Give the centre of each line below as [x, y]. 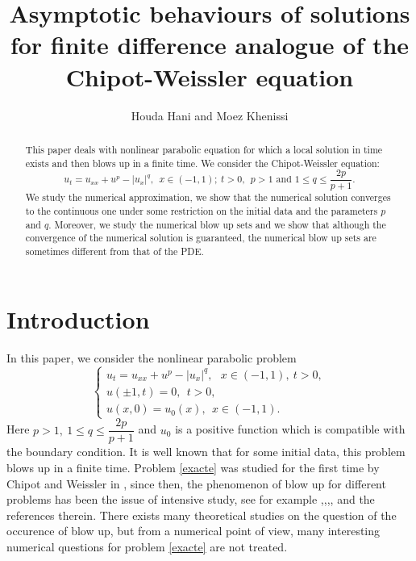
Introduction [78, 318]
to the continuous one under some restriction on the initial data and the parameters [202, 211]
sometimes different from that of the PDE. [114, 251]
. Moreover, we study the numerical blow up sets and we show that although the [217, 224]
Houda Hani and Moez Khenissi [210, 115]
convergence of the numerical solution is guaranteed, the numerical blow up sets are [201, 238]
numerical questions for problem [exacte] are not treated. [147, 546]
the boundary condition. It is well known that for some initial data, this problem [206, 452]
